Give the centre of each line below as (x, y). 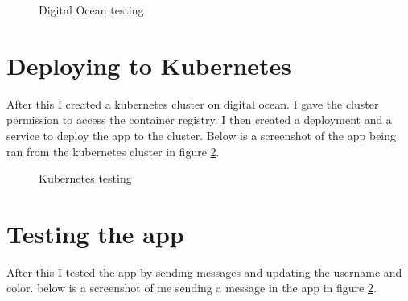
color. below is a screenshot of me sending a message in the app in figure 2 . (192, 288)
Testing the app (95, 233)
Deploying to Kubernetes (149, 65)
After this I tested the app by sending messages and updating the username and (204, 272)
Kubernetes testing (85, 178)
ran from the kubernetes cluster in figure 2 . (113, 151)
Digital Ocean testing (91, 10)
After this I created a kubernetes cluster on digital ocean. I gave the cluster (193, 103)
